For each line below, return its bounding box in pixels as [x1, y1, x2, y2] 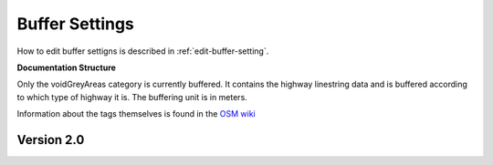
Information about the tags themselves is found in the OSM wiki [16, 108, 256, 119]
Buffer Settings [16, 14, 134, 34]
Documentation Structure [16, 62, 116, 73]
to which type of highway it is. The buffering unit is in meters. [16, 91, 248, 102]
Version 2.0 [16, 132, 85, 148]
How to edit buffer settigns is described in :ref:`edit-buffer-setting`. [16, 46, 269, 57]
